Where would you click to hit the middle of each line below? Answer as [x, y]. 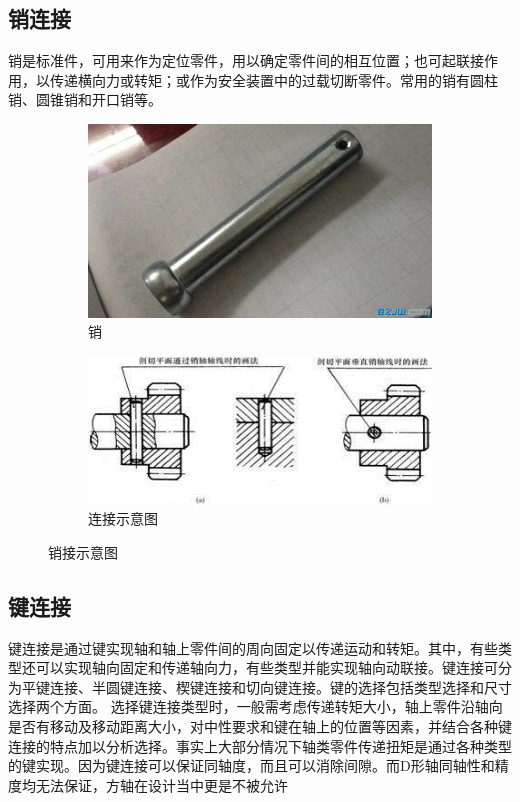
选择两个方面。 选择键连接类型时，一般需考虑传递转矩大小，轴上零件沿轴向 [255, 706]
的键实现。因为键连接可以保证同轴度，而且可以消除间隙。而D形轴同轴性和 [251, 765]
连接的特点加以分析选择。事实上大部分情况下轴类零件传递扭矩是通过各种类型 [260, 745]
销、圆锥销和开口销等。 [85, 99]
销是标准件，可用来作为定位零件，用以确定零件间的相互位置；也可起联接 [246, 60]
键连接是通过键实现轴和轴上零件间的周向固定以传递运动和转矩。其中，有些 [253, 647]
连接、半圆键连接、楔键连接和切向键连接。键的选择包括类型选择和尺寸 [280, 686]
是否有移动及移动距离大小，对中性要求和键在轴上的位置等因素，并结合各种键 [260, 725]
